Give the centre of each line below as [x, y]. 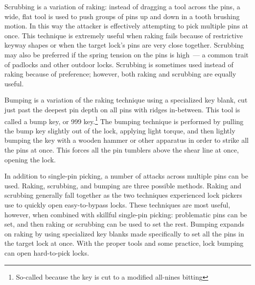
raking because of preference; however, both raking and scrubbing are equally [120, 74]
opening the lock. [30, 159]
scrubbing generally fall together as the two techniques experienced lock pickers [123, 195]
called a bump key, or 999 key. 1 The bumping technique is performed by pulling [124, 120]
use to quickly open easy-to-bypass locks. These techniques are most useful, [117, 204]
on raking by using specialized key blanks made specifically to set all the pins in [124, 233]
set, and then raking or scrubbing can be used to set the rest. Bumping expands [125, 224]
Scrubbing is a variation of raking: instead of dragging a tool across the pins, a [122, 6]
